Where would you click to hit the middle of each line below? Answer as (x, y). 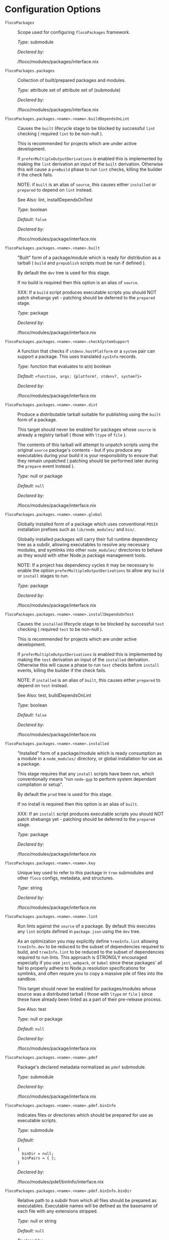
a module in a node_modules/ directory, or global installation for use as (90, 758)
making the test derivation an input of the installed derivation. (83, 659)
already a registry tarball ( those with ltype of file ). (72, 435)
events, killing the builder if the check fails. (62, 670)
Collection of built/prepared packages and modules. (72, 80)
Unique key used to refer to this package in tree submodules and (86, 872)
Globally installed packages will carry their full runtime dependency (88, 539)
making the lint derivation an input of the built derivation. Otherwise (90, 164)
